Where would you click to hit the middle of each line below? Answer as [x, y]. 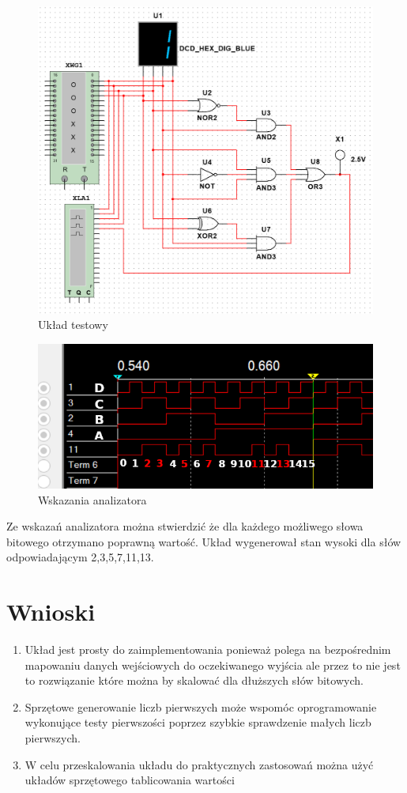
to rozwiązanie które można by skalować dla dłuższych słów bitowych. [194, 680]
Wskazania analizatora [92, 499]
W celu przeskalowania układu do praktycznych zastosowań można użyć [199, 764]
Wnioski [51, 612]
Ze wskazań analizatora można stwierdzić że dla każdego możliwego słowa [185, 526]
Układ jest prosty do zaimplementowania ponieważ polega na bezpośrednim [208, 650]
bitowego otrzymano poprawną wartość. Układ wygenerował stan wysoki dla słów [204, 541]
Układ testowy [73, 325]
